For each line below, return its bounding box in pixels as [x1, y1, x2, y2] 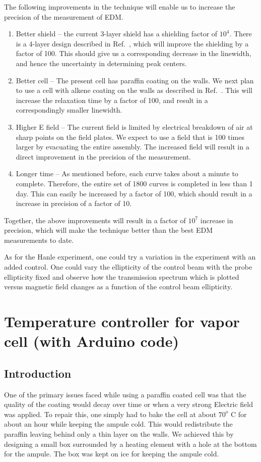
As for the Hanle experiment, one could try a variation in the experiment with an [4, 251, 256, 262]
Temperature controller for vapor [4, 311, 240, 332]
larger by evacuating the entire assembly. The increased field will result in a [16, 141, 249, 152]
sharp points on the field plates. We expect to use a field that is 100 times [16, 131, 244, 142]
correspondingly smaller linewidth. [16, 105, 122, 115]
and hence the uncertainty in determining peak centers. [16, 58, 187, 68]
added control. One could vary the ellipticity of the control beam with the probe [4, 262, 252, 272]
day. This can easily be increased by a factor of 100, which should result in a [16, 188, 252, 198]
